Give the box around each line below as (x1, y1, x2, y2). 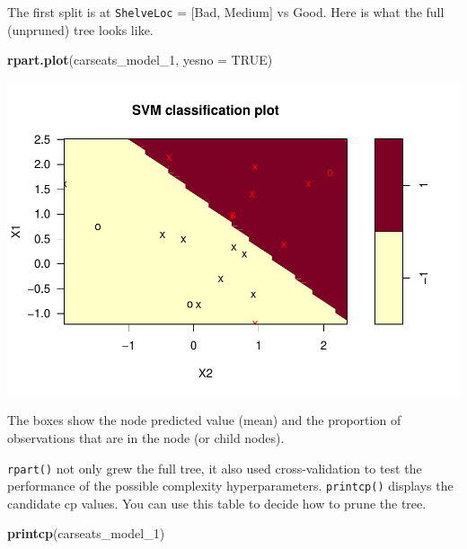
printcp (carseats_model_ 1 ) (7, 524, 165, 543)
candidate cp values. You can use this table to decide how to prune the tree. (7, 493, 427, 512)
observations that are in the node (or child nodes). (7, 428, 285, 447)
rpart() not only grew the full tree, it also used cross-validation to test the (7, 458, 422, 477)
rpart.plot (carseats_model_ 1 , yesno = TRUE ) (7, 50, 273, 69)
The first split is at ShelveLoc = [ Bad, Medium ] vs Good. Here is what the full (7, 3, 445, 21)
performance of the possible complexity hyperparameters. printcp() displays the (7, 476, 454, 495)
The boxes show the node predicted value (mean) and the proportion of (7, 411, 401, 429)
